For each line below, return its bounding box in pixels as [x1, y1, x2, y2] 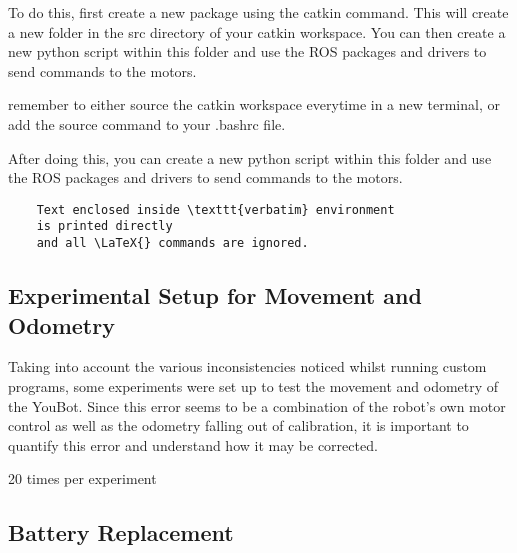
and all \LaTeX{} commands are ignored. [36, 236, 309, 251]
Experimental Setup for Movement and [8, 280, 422, 311]
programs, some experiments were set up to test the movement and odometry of [8, 375, 499, 396]
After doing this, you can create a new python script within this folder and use [8, 147, 492, 168]
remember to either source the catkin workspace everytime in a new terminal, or [8, 94, 500, 115]
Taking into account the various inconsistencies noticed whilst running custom [8, 356, 487, 377]
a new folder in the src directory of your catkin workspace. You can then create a [8, 21, 506, 42]
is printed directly [36, 219, 173, 234]
